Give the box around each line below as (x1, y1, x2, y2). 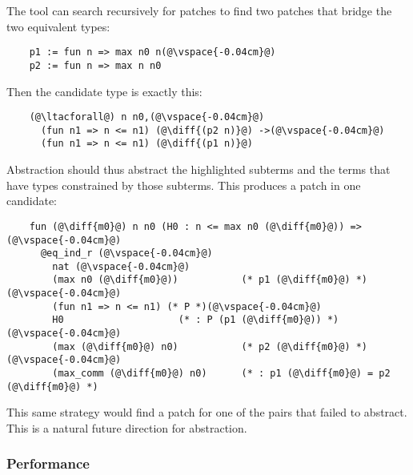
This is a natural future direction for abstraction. (6, 419, 247, 436)
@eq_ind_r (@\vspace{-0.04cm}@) (40, 248, 213, 260)
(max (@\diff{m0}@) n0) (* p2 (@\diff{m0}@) (52, 340, 351, 352)
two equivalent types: (6, 18, 110, 34)
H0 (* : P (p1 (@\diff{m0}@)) (52, 314, 322, 326)
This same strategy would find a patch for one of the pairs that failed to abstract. (6, 404, 407, 421)
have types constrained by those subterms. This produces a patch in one (6, 176, 361, 193)
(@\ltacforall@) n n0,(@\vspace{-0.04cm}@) (29, 111, 265, 123)
